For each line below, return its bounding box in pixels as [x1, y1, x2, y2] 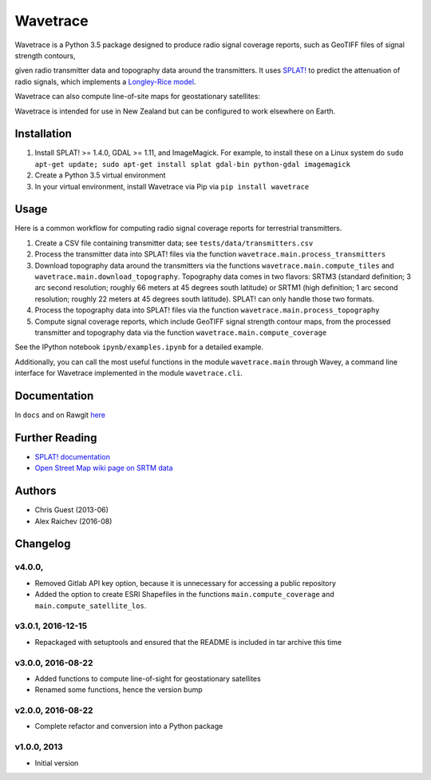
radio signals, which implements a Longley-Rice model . [14, 77, 196, 86]
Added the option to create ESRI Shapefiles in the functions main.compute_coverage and [34, 590, 334, 599]
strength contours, [14, 50, 76, 60]
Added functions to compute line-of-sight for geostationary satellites [34, 674, 261, 683]
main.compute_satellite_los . [34, 600, 147, 611]
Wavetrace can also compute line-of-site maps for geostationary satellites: [14, 92, 261, 101]
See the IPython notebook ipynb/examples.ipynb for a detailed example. [14, 342, 263, 352]
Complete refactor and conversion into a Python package [34, 722, 223, 731]
